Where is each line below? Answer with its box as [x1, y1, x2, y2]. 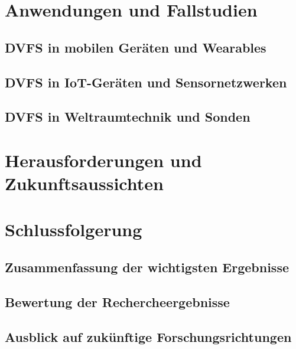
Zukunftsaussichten [5, 171, 164, 195]
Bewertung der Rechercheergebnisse [5, 292, 230, 311]
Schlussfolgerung [5, 217, 142, 242]
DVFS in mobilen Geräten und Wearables [5, 38, 266, 56]
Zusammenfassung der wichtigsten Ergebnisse [5, 258, 290, 276]
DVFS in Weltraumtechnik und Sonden [5, 107, 251, 126]
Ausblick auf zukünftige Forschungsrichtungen [5, 327, 292, 345]
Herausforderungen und [5, 148, 202, 172]
